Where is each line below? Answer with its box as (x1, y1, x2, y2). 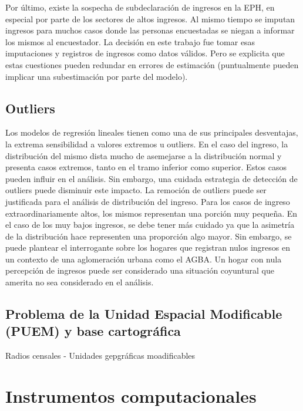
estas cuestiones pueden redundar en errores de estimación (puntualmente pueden (5, 58, 299, 70)
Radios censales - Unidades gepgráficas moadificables (5, 349, 196, 362)
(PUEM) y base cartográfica (5, 322, 181, 340)
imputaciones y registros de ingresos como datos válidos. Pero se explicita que (5, 47, 285, 59)
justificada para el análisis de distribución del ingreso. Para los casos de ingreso (5, 195, 290, 207)
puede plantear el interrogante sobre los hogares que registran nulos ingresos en (5, 241, 290, 254)
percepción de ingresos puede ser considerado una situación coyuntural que (5, 264, 274, 277)
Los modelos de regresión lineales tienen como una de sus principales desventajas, (5, 126, 298, 139)
